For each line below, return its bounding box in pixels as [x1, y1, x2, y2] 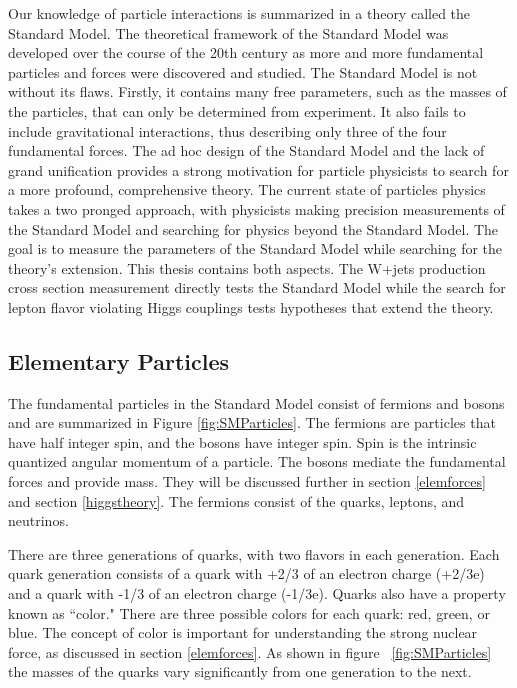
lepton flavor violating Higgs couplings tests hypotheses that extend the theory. [8, 296, 494, 317]
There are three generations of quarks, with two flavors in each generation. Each [8, 543, 500, 564]
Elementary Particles [8, 345, 230, 376]
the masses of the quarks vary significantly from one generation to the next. [8, 661, 472, 682]
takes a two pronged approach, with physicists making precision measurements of [8, 198, 505, 219]
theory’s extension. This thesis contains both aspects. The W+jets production [8, 257, 486, 278]
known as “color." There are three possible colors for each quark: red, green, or [8, 602, 490, 623]
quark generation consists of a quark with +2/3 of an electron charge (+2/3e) [8, 563, 485, 584]
